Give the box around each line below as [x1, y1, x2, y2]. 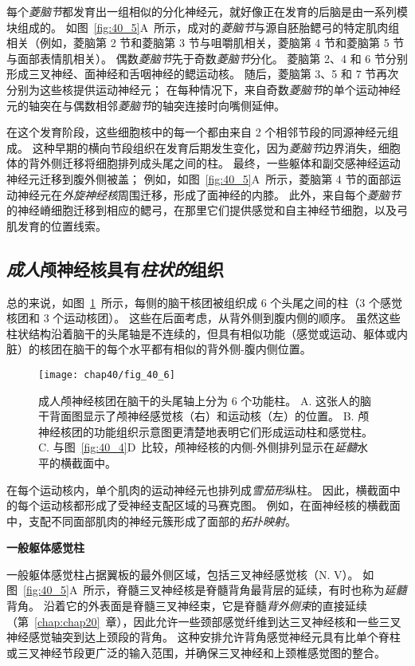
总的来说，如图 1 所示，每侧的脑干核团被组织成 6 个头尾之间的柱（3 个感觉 [6, 294, 402, 310]
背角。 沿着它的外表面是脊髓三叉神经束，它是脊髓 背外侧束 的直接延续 [6, 597, 367, 614]
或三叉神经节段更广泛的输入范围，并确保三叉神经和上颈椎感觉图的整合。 [6, 644, 386, 660]
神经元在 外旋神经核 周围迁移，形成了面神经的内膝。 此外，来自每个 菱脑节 [17, 186, 401, 203]
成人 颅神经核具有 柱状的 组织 [6, 256, 224, 281]
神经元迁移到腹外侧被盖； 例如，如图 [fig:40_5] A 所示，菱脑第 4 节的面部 [6, 170, 390, 187]
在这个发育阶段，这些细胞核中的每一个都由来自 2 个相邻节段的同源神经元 [6, 124, 388, 140]
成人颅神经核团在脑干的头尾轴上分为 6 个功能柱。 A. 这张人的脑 [38, 392, 372, 408]
